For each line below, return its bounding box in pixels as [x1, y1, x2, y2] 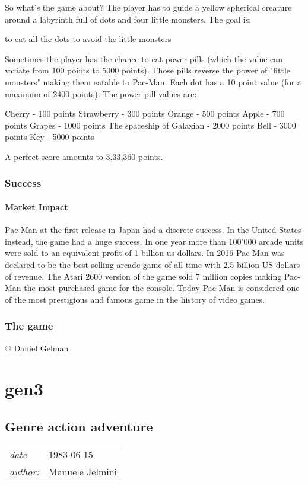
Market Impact [5, 200, 68, 213]
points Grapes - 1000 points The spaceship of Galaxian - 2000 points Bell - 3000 [5, 119, 296, 131]
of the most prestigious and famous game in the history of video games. [5, 293, 265, 305]
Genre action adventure [5, 417, 153, 435]
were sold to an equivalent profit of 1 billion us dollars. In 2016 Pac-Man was [5, 247, 285, 259]
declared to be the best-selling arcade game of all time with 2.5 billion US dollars [5, 258, 300, 270]
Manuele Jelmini [49, 464, 118, 478]
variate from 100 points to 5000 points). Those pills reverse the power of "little [5, 64, 291, 76]
